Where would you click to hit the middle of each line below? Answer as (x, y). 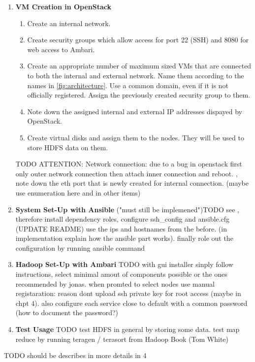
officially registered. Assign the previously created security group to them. (139, 95)
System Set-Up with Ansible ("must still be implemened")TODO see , (127, 209)
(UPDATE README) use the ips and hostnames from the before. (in (121, 228)
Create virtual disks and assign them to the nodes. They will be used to (136, 137)
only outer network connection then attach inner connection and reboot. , (127, 173)
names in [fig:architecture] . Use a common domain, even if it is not (128, 85)
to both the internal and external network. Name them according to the (136, 75)
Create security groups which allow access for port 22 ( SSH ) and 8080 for (138, 40)
